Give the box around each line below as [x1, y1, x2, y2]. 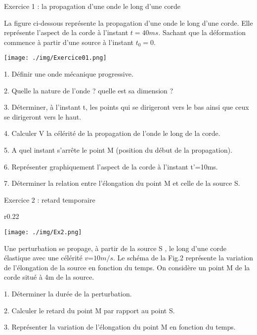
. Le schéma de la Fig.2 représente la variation [113, 252, 253, 263]
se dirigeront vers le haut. [4, 111, 82, 122]
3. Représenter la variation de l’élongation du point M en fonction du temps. [4, 322, 236, 332]
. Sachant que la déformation [158, 27, 246, 38]
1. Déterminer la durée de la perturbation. [4, 289, 132, 298]
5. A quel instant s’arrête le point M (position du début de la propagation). [4, 145, 233, 155]
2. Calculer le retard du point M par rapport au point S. [4, 305, 175, 315]
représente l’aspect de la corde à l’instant [4, 27, 128, 38]
